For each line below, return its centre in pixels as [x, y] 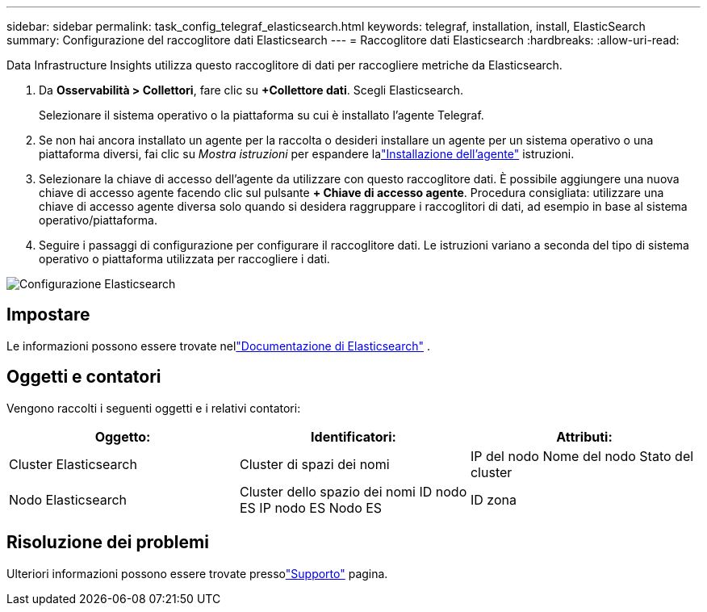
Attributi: [584, 436]
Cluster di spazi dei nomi [314, 464]
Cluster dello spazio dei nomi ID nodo [353, 491]
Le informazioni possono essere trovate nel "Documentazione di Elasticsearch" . [219, 346]
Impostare [48, 315]
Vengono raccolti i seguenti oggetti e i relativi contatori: [154, 408]
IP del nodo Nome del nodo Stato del [582, 456]
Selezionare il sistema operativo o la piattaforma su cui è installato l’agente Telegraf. [261, 115]
